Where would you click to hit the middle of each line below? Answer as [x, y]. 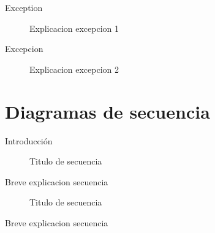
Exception [24, 7]
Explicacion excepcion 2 [74, 69]
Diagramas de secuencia [107, 111]
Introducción [29, 140]
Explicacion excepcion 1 [74, 28]
